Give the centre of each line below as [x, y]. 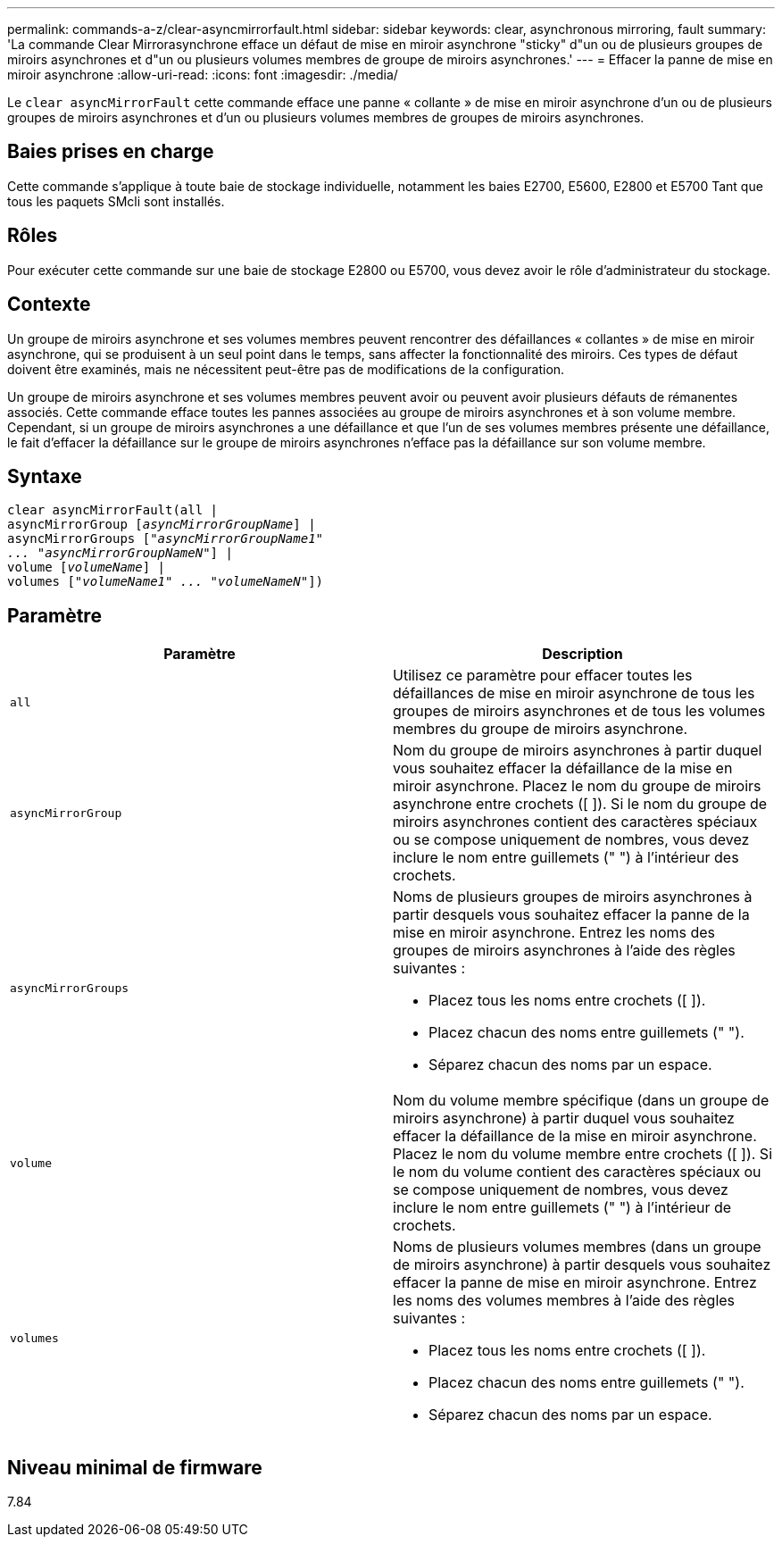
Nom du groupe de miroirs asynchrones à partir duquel [578, 751]
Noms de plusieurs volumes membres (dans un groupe [577, 1247]
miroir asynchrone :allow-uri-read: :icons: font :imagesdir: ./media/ [203, 75]
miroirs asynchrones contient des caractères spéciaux [575, 822]
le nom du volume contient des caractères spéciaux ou [577, 1172]
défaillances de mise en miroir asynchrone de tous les [574, 693]
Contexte [49, 305]
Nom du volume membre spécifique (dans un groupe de [581, 1101]
